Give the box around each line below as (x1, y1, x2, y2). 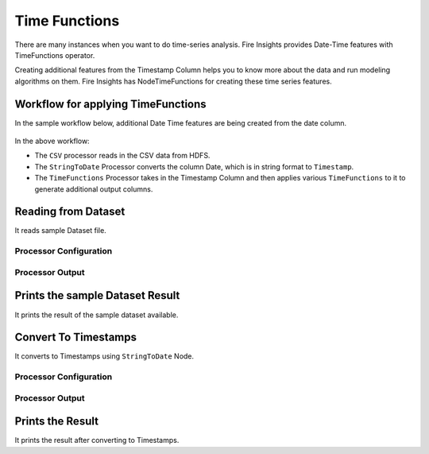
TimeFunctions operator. (14, 50, 95, 60)
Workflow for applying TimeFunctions (14, 97, 207, 111)
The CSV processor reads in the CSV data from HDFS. (34, 151, 211, 161)
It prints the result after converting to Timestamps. (14, 436, 180, 445)
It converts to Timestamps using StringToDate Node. (14, 351, 195, 361)
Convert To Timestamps (14, 331, 137, 344)
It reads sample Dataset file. (14, 226, 106, 235)
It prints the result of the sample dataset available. (14, 310, 179, 320)
